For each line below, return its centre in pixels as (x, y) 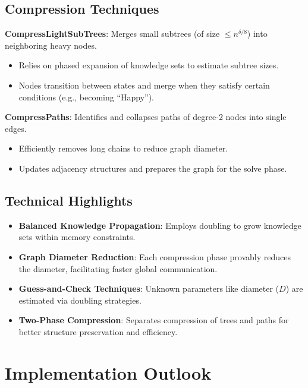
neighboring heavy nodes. (51, 45)
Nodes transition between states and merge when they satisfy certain (144, 85)
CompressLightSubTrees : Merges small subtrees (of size (112, 34)
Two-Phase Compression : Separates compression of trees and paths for (154, 320)
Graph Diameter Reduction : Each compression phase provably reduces (155, 256)
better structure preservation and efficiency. (98, 331)
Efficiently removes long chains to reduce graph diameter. (123, 148)
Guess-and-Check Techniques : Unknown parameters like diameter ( (149, 288)
